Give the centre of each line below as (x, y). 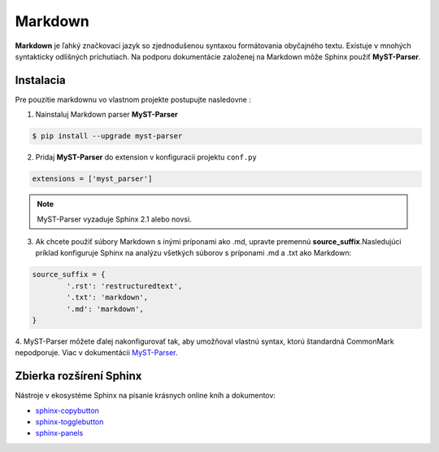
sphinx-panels (59, 433)
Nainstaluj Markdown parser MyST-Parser (106, 115)
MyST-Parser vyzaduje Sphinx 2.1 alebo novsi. (114, 219)
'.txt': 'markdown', (107, 298)
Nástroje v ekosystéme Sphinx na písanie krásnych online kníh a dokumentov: (146, 396)
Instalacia (40, 80)
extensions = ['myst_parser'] (92, 179)
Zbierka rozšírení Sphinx (78, 376)
